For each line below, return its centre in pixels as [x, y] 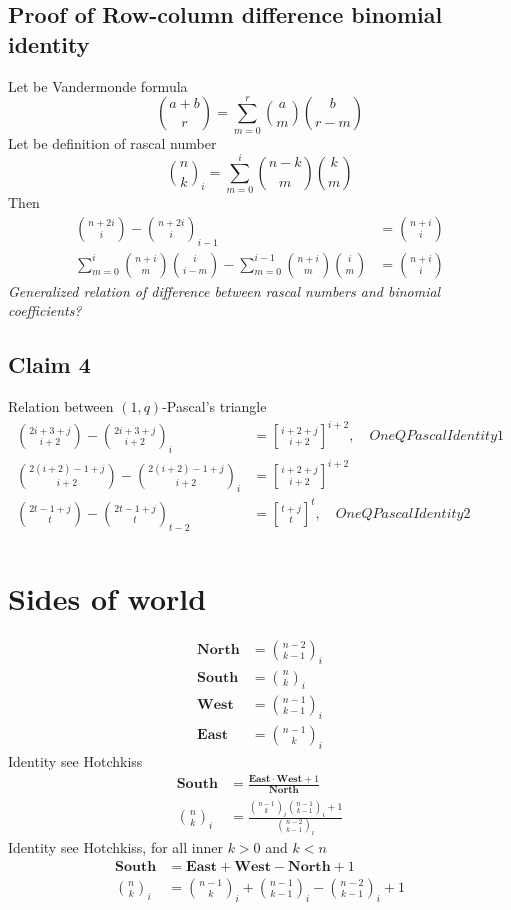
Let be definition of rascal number [112, 142]
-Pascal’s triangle [214, 406]
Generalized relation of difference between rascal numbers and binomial [224, 290]
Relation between [61, 406]
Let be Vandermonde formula [98, 85]
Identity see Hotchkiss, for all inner [115, 847]
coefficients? [45, 310]
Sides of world [107, 597]
